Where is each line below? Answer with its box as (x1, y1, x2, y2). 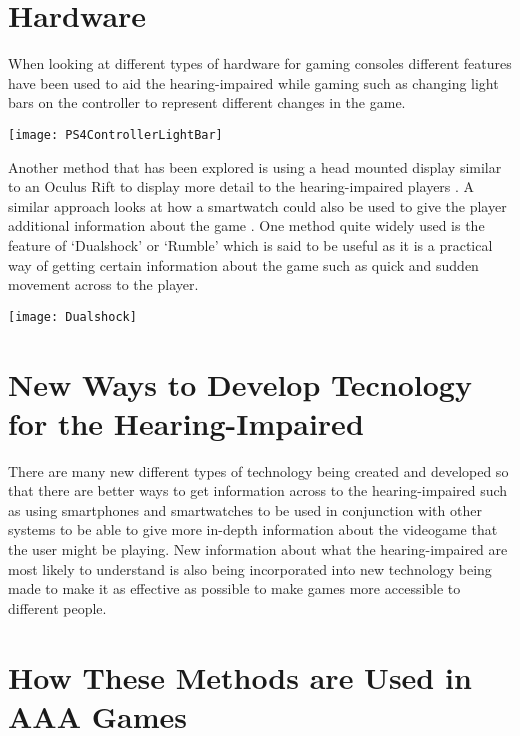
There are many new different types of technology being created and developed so (8, 460, 509, 481)
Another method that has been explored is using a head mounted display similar (8, 156, 502, 177)
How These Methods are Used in (8, 656, 472, 697)
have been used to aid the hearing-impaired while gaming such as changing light (8, 72, 499, 93)
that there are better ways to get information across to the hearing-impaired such (8, 480, 508, 501)
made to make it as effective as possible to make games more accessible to (8, 578, 461, 599)
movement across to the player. (8, 274, 199, 295)
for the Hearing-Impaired (8, 402, 364, 443)
